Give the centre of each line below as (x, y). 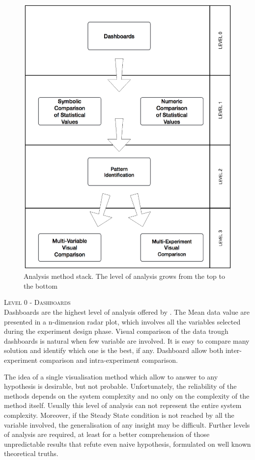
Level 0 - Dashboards (37, 302)
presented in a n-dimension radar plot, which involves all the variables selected (122, 321)
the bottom (41, 285)
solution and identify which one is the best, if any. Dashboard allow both (114, 350)
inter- (234, 350)
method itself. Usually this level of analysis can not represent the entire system (123, 405)
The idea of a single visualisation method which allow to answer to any (111, 376)
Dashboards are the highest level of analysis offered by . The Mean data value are (127, 312)
